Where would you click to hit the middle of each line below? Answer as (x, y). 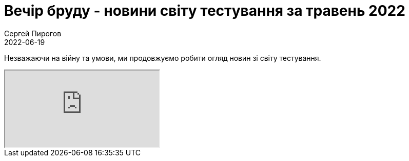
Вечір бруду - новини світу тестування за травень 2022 (205, 11)
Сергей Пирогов (33, 33)
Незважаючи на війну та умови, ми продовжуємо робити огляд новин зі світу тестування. (163, 58)
